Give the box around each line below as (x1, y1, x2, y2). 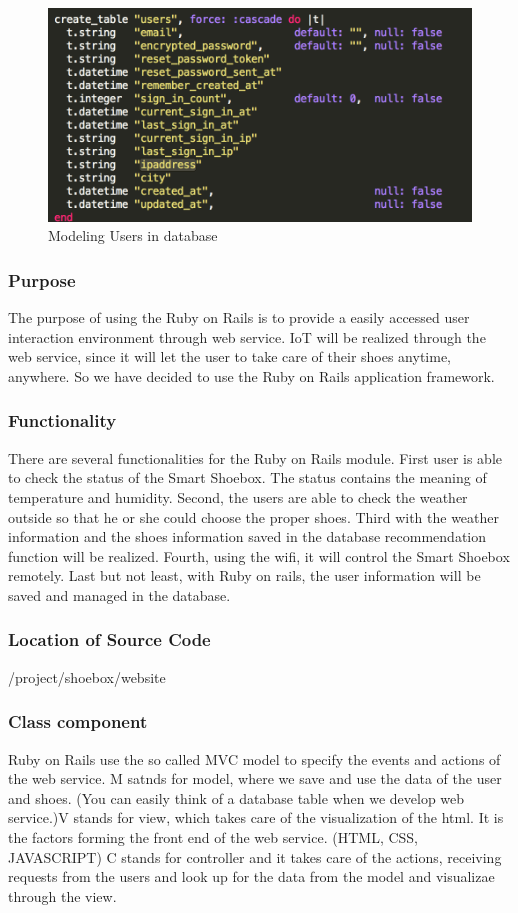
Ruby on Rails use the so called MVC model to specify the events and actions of (8, 748, 501, 769)
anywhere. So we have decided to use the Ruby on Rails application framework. (8, 365, 495, 386)
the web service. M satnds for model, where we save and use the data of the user (8, 768, 502, 789)
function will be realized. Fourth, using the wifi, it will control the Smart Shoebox (8, 545, 510, 566)
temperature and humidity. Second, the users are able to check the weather (8, 486, 468, 507)
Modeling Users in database (48, 225, 218, 246)
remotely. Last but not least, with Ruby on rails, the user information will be (8, 565, 481, 586)
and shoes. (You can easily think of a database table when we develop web (8, 787, 465, 808)
